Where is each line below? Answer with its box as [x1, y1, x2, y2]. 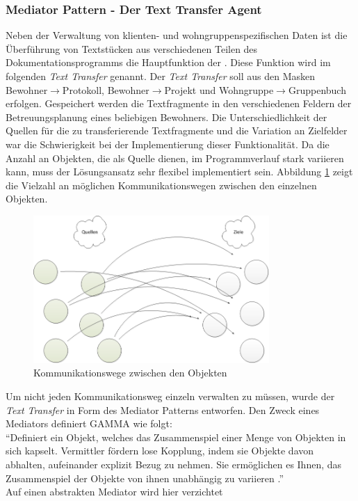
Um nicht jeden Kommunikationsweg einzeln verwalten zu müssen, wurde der [6, 389, 335, 404]
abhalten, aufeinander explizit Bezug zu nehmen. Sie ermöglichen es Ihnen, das [6, 457, 342, 472]
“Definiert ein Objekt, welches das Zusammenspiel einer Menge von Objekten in [6, 429, 346, 444]
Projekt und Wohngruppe [164, 82, 274, 97]
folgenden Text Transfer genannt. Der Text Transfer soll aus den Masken [6, 69, 316, 83]
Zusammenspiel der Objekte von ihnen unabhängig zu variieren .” [6, 470, 284, 485]
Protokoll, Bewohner [62, 82, 149, 97]
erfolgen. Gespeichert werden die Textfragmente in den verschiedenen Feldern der [6, 96, 352, 111]
